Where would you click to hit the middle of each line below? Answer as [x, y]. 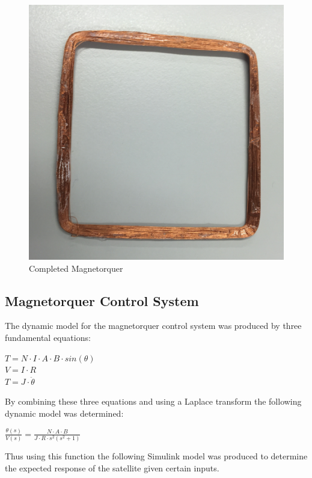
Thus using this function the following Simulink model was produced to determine [156, 456]
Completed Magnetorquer [76, 268]
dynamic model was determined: [64, 413]
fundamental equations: [48, 337]
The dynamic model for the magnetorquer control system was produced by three [153, 326]
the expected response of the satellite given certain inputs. [112, 467]
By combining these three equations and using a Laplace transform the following [153, 401]
